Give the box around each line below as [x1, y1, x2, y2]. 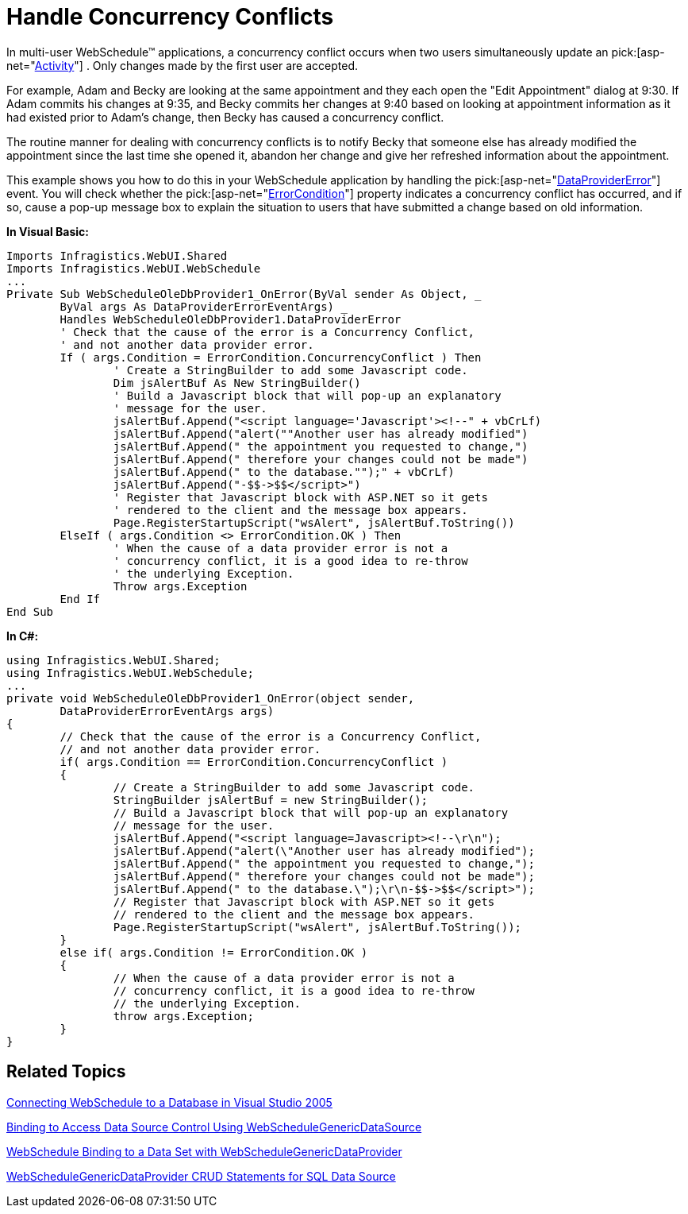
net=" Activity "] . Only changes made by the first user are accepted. [6, 58, 359, 72]
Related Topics [6, 1061, 126, 1082]
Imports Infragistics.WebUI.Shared [6, 249, 228, 262]
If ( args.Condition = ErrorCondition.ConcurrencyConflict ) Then [60, 350, 482, 364]
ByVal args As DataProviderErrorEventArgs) [60, 300, 335, 313]
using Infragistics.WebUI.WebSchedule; [6, 666, 254, 679]
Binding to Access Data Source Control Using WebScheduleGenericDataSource [6, 1119, 422, 1134]
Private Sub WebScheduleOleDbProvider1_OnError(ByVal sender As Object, [6, 287, 468, 300]
